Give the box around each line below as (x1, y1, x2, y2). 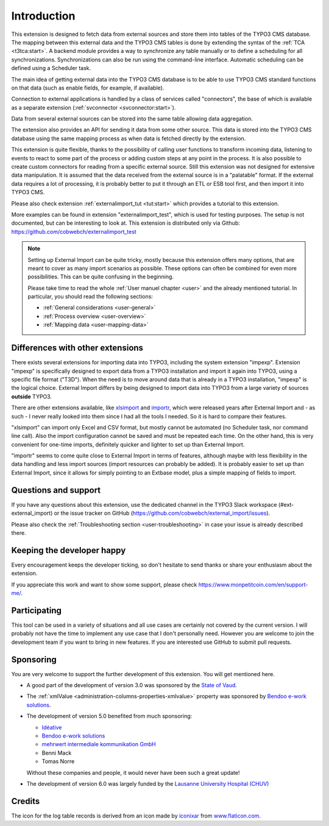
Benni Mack (41, 749, 72, 757)
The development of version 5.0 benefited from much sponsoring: (26, 713, 193, 720)
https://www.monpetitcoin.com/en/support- (198, 581, 308, 588)
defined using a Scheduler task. (11, 65, 91, 72)
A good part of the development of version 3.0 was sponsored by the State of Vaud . (26, 682, 238, 688)
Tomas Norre (41, 758, 75, 765)
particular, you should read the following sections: (27, 293, 154, 300)
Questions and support (11, 485, 101, 495)
